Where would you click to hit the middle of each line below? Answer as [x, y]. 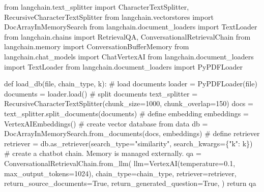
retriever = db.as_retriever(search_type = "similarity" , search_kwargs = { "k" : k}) [128, 143]
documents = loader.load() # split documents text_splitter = [101, 93]
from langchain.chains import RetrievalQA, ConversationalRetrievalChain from [127, 36]
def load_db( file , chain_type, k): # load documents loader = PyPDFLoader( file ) [131, 84]
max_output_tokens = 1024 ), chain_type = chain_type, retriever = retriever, [120, 173]
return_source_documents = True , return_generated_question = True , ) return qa [130, 183]
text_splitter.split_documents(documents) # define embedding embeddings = [126, 113]
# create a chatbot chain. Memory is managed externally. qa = [103, 153]
